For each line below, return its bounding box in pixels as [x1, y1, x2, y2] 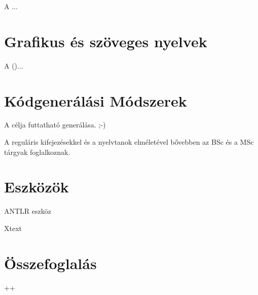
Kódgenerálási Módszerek [4, 90, 187, 111]
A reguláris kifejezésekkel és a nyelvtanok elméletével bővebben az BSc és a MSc [4, 137, 254, 147]
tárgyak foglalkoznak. [4, 146, 70, 157]
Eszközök [4, 176, 69, 197]
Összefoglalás [4, 252, 97, 273]
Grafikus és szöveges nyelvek [4, 30, 207, 51]
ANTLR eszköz [4, 206, 51, 216]
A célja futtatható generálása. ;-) [4, 119, 106, 130]
